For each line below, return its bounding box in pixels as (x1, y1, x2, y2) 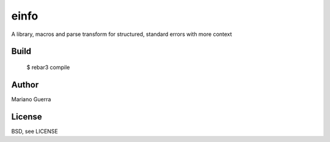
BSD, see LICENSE (11, 127, 58, 135)
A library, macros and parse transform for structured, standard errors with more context (11, 30, 232, 38)
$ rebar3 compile (26, 63, 70, 71)
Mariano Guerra (11, 95, 51, 103)
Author (11, 79, 39, 90)
